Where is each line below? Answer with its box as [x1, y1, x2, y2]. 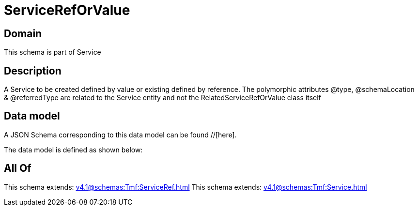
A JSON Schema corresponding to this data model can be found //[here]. [4, 130, 237, 139]
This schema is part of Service [4, 48, 101, 57]
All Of [4, 162, 31, 175]
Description [4, 64, 62, 77]
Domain [4, 27, 42, 40]
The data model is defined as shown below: [4, 145, 143, 154]
